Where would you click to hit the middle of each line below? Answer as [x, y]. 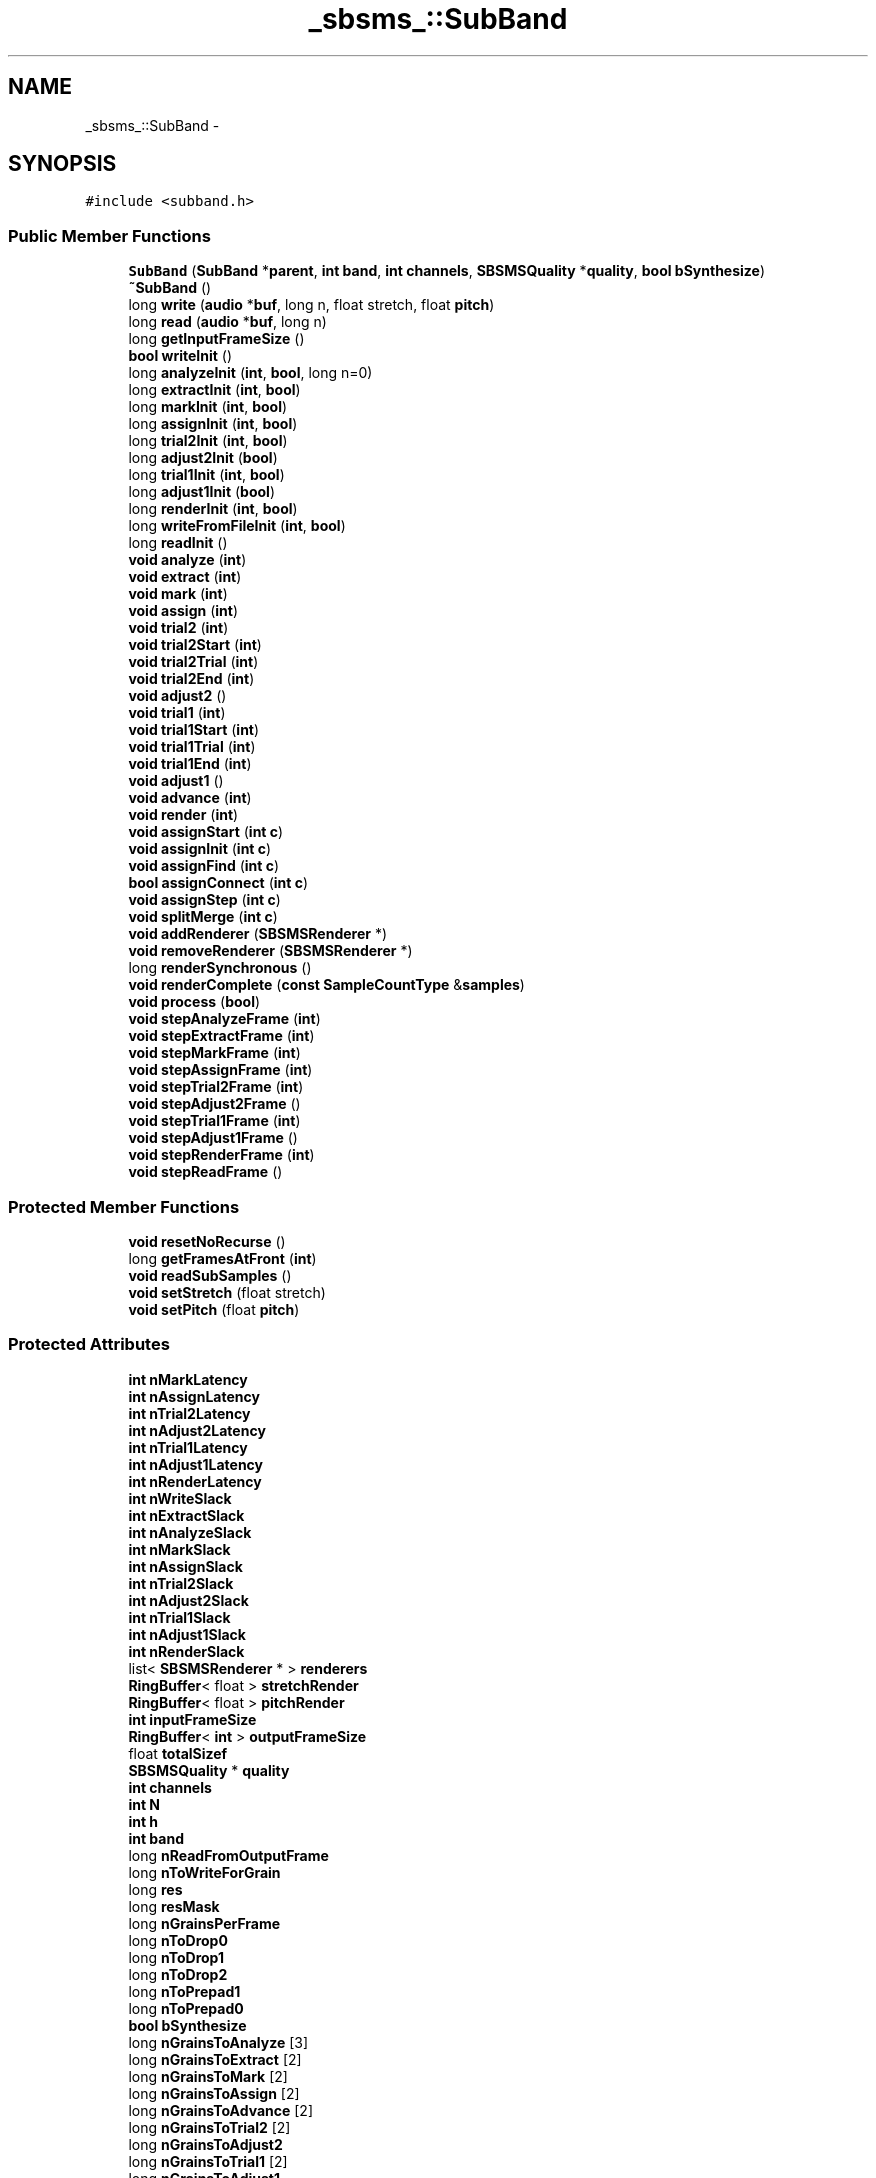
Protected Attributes [89, 1344]
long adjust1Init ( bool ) [201, 492]
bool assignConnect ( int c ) [218, 883]
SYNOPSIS [62, 164]
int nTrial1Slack [179, 1617]
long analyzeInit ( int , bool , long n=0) [250, 373]
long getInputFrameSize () [216, 339]
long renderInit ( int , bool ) [213, 509]
